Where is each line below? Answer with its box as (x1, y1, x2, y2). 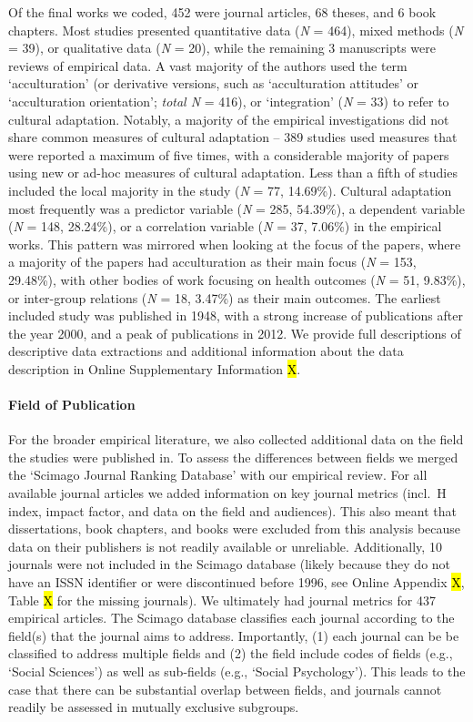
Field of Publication (8, 395, 136, 414)
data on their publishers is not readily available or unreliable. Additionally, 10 (8, 536, 442, 555)
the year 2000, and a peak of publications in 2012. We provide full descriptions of (8, 323, 461, 342)
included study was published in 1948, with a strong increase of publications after (8, 306, 463, 325)
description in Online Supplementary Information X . (8, 359, 301, 378)
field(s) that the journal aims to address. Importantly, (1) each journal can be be (8, 625, 459, 645)
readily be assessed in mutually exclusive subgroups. (8, 697, 299, 717)
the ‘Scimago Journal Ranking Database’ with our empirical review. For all (8, 465, 428, 484)
